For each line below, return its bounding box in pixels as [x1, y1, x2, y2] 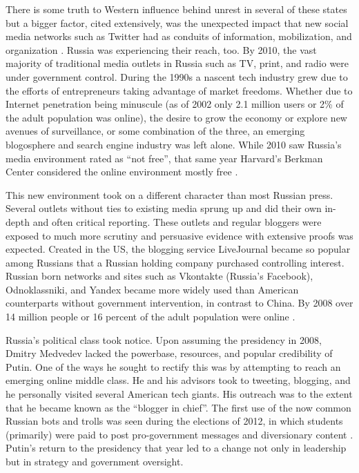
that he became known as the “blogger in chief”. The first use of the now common [6, 400, 351, 414]
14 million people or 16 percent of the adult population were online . [6, 309, 295, 324]
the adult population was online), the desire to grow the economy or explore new [6, 110, 347, 124]
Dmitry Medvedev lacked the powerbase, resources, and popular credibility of [6, 346, 333, 360]
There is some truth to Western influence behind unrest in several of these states [6, 2, 347, 16]
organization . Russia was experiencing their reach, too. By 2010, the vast [6, 42, 317, 57]
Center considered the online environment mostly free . [6, 164, 238, 179]
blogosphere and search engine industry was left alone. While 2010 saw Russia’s [6, 137, 342, 151]
